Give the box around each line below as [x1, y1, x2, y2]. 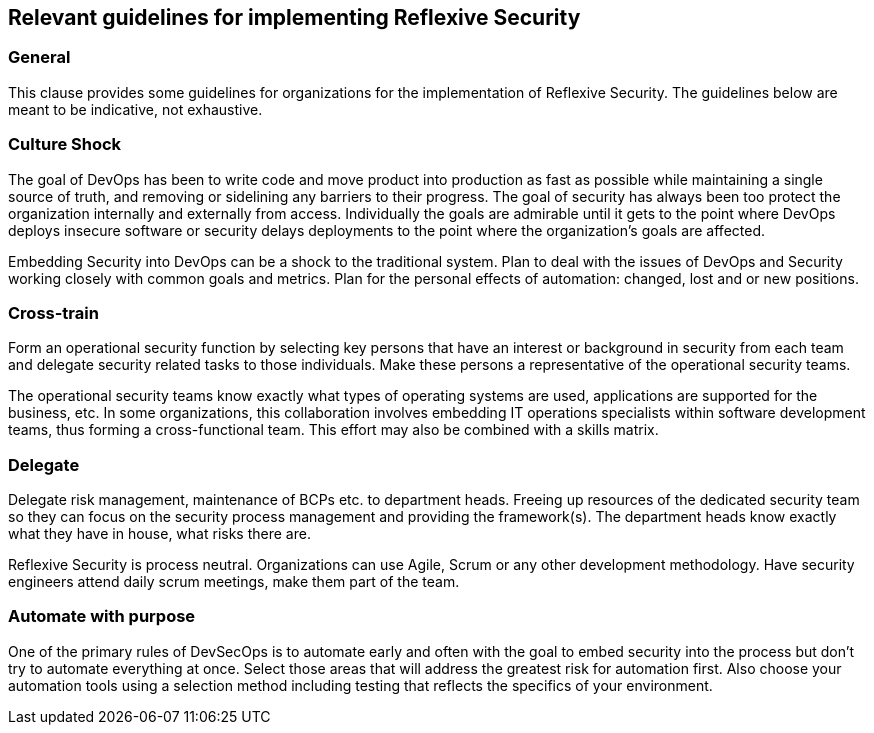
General [8, 47, 71, 68]
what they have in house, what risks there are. [8, 525, 311, 543]
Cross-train [8, 302, 99, 323]
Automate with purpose [8, 606, 196, 627]
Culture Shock [8, 134, 122, 155]
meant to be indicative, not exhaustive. [8, 100, 263, 118]
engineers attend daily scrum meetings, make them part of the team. [8, 573, 460, 591]
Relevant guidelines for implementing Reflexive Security [8, 5, 581, 30]
